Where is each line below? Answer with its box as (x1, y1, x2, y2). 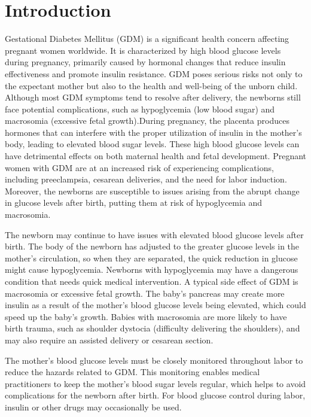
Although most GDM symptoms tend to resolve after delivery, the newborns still (5, 91, 301, 104)
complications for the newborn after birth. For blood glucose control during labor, (5, 389, 306, 401)
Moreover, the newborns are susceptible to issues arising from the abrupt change (5, 184, 300, 197)
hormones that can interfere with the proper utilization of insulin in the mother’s (5, 126, 302, 138)
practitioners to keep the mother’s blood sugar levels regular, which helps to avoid (5, 377, 306, 389)
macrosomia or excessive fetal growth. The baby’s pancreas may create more (5, 287, 285, 299)
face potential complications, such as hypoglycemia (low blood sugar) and (5, 102, 275, 115)
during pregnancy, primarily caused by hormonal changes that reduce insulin (5, 56, 286, 68)
